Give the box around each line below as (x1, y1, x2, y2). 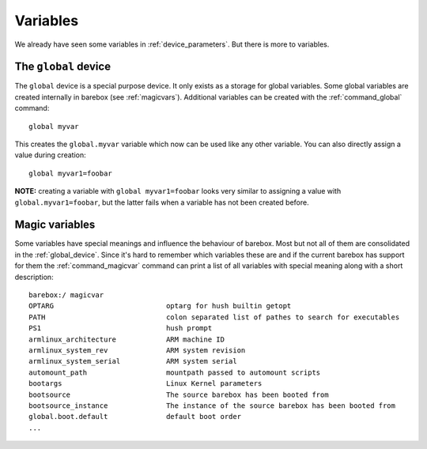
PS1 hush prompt (28, 324, 213, 333)
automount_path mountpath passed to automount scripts (28, 368, 321, 377)
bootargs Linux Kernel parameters (28, 379, 263, 388)
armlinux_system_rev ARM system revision (28, 346, 246, 355)
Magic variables (14, 218, 96, 232)
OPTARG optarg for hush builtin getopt (28, 301, 292, 311)
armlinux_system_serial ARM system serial (28, 357, 237, 366)
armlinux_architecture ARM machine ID (28, 334, 225, 344)
